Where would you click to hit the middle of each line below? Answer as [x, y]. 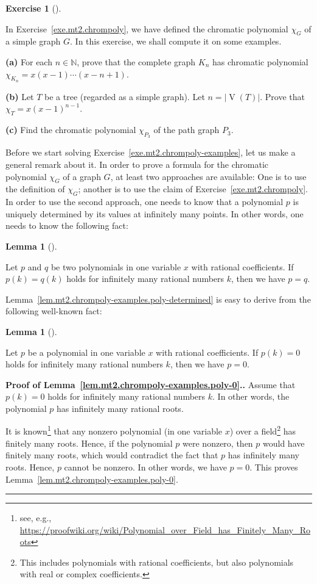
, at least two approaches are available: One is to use [208, 176]
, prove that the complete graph [136, 61]
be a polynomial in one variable [86, 352]
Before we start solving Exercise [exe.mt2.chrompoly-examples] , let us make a [151, 152]
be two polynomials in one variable [116, 266]
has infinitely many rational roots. [120, 408]
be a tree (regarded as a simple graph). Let [125, 96]
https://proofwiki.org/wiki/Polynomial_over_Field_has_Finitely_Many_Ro [165, 529]
